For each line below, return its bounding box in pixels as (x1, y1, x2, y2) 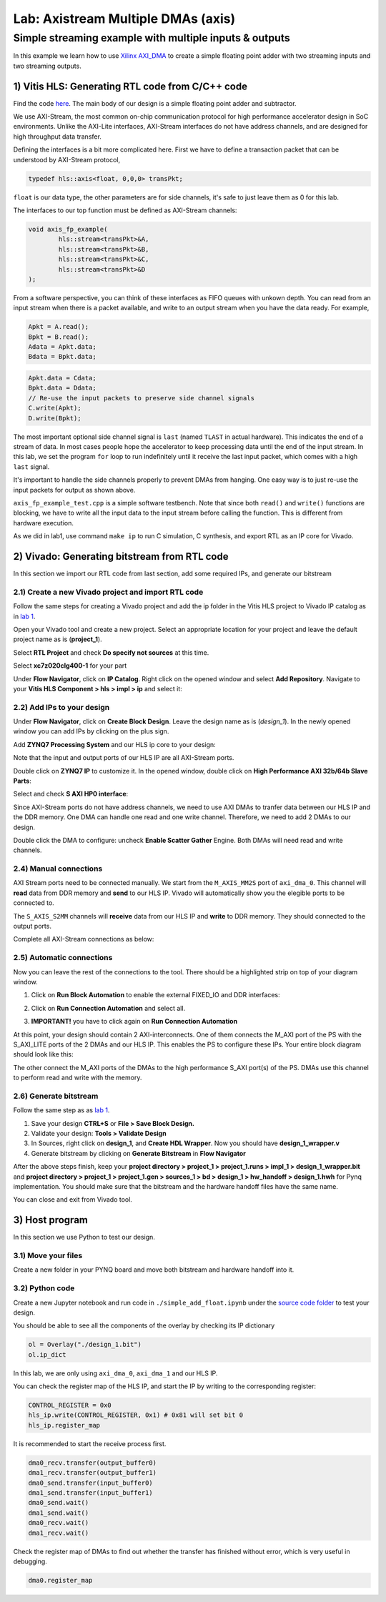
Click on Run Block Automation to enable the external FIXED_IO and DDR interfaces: (31, 991, 280, 999)
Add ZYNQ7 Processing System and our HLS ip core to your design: (13, 740, 216, 748)
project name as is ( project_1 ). (13, 635, 103, 643)
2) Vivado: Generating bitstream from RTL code (13, 550, 229, 563)
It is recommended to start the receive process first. (13, 1439, 167, 1448)
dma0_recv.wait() (28, 1519, 89, 1527)
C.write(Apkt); (28, 404, 81, 412)
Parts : (13, 776, 31, 785)
